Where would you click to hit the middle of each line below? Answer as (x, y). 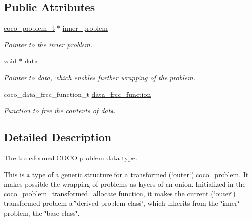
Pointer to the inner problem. (48, 44)
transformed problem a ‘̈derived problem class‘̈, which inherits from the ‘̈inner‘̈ (122, 203)
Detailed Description (58, 137)
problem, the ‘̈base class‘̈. (42, 212)
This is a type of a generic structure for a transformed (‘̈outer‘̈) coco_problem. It (126, 174)
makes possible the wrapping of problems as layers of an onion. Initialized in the (125, 184)
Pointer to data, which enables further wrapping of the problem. (99, 77)
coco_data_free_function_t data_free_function (78, 94)
